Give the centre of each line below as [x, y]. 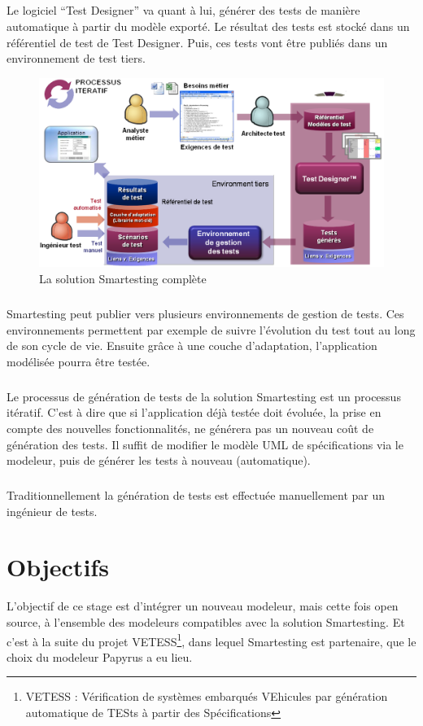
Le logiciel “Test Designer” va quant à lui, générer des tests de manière [183, 10]
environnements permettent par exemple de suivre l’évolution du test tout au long [211, 329]
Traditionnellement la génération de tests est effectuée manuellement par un [196, 495]
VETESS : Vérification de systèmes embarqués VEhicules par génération [207, 696]
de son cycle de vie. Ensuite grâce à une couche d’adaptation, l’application [192, 346]
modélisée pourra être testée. [78, 361]
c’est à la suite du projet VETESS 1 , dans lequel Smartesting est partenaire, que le [211, 640]
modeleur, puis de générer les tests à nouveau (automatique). [159, 460]
